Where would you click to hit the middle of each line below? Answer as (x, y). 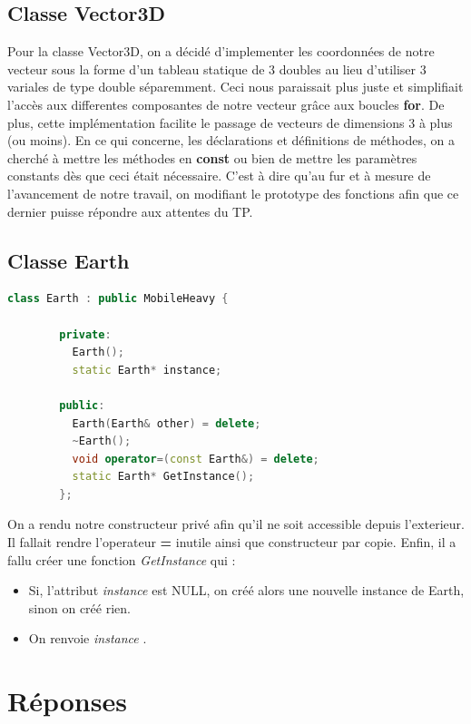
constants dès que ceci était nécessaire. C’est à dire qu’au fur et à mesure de (219, 176)
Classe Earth (69, 260)
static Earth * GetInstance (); (163, 477)
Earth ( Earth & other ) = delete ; (167, 423)
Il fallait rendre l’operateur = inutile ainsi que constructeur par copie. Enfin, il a (232, 542)
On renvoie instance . (88, 638)
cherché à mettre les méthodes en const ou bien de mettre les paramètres (212, 157)
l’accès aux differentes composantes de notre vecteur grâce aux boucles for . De (226, 104)
